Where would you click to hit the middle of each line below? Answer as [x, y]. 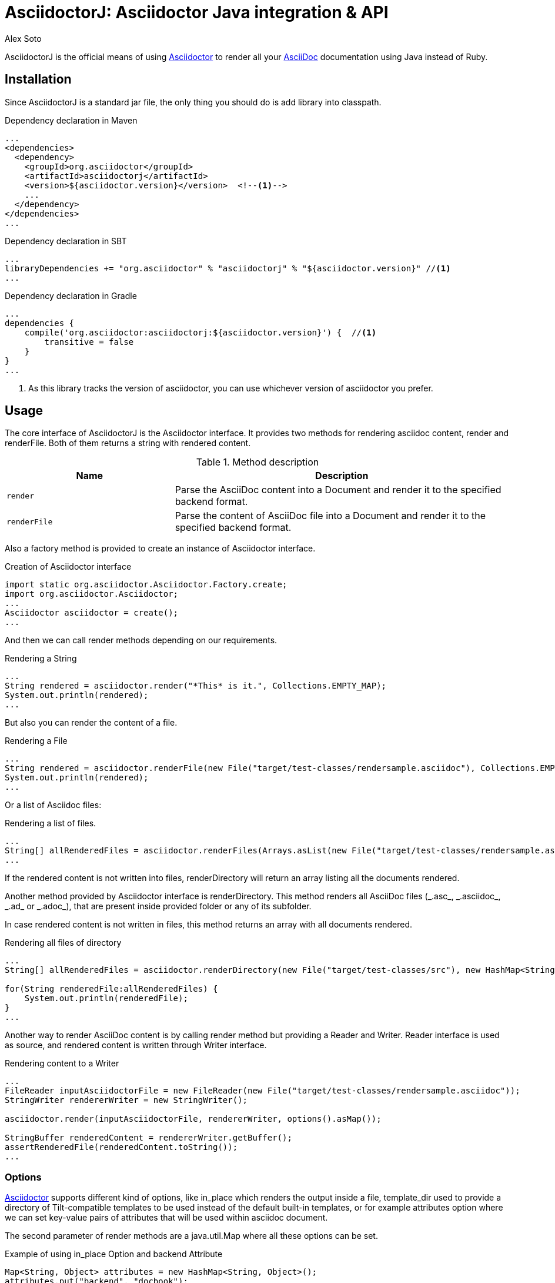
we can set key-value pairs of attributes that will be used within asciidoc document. [166, 1218]
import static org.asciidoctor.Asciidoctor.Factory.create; [146, 585]
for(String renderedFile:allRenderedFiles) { [111, 989]
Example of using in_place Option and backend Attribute [114, 1254]
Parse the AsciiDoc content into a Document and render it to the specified [338, 490]
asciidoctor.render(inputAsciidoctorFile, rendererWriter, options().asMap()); [193, 1119]
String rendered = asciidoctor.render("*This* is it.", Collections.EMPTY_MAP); [196, 686]
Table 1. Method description [258, 462]
